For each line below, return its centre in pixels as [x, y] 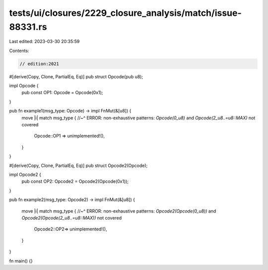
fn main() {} [21, 261]
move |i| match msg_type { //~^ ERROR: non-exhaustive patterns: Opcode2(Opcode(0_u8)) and [119, 211]
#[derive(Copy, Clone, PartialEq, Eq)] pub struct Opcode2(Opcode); [78, 165]
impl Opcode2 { [25, 174]
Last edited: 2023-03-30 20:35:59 [44, 42]
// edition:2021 [39, 64]
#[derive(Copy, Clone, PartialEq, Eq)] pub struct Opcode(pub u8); [76, 76]
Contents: [19, 51]
